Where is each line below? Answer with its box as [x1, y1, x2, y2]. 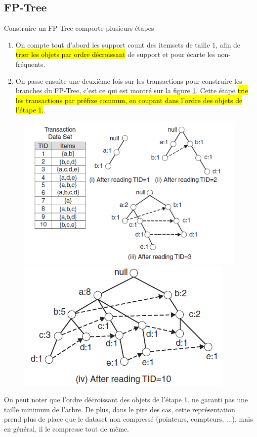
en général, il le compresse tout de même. [4, 423, 129, 434]
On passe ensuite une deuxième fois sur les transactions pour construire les [15, 75, 242, 86]
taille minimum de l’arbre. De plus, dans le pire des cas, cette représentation [4, 404, 235, 414]
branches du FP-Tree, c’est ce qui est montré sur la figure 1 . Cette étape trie [15, 85, 248, 96]
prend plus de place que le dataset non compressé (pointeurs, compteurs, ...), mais [4, 414, 253, 424]
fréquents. [15, 58, 45, 69]
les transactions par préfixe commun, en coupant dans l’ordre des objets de [15, 95, 243, 105]
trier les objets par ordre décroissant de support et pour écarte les [15, 49, 215, 59]
